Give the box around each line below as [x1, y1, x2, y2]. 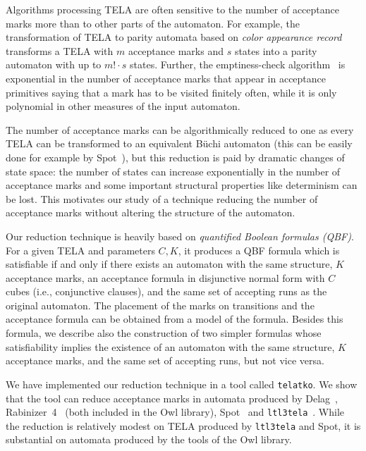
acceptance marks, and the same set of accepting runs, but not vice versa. [6, 353, 324, 368]
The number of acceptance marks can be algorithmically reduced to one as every [6, 122, 354, 137]
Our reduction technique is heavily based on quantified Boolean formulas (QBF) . [6, 228, 354, 243]
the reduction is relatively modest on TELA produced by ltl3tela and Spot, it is [6, 418, 361, 433]
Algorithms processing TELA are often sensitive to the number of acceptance [6, 2, 340, 16]
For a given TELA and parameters [6, 242, 155, 257]
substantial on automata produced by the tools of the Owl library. [6, 432, 292, 447]
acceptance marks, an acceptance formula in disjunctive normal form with [6, 270, 325, 285]
